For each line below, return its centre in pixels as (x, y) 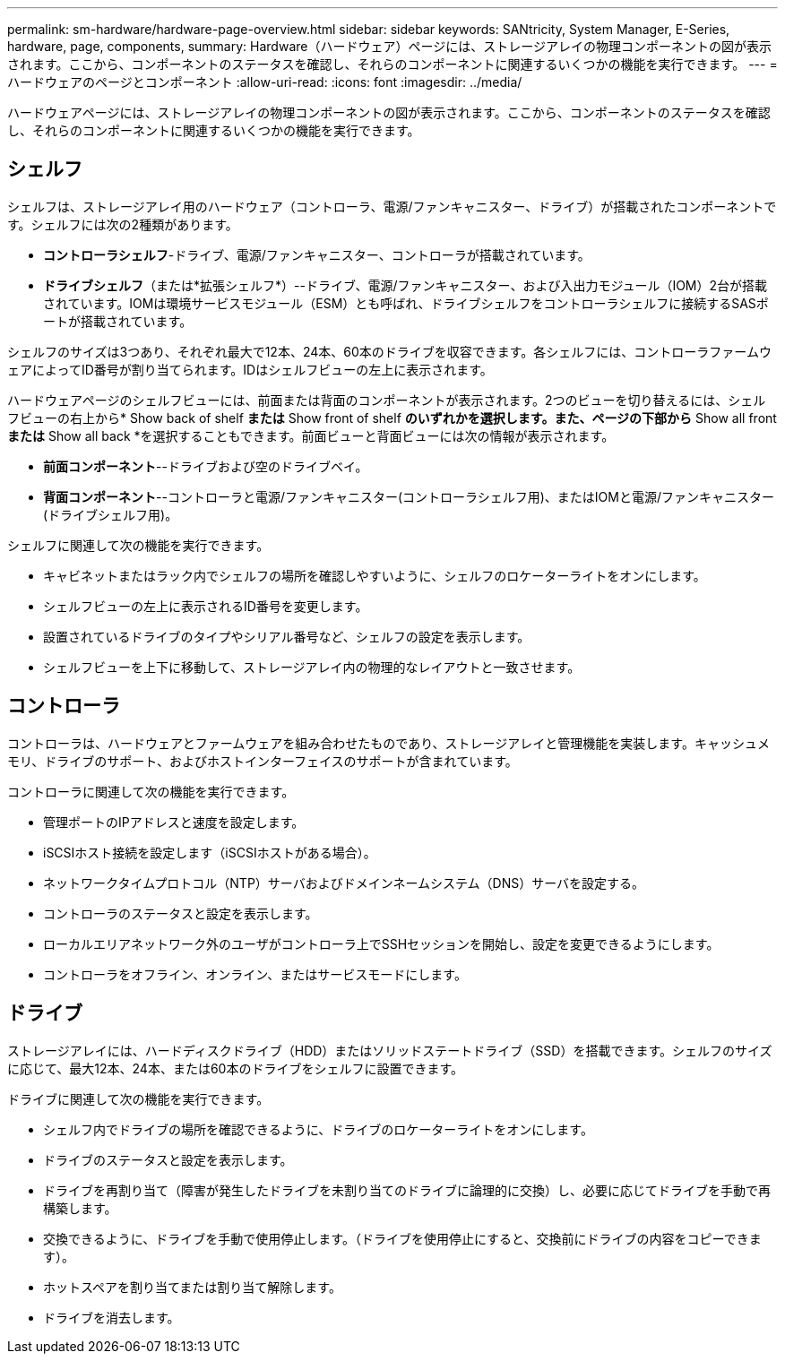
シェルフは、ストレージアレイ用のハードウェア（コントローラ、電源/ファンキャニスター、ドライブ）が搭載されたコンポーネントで (392, 206)
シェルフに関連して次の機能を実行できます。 (138, 545)
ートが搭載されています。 (118, 321)
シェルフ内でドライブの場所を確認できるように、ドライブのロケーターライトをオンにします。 (318, 1129)
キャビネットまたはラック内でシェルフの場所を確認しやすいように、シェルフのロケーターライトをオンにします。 (375, 575)
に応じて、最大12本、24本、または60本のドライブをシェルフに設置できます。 (236, 1068)
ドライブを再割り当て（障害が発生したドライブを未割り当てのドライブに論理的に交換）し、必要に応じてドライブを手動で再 (407, 1190)
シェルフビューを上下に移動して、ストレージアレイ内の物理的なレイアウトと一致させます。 (312, 667)
